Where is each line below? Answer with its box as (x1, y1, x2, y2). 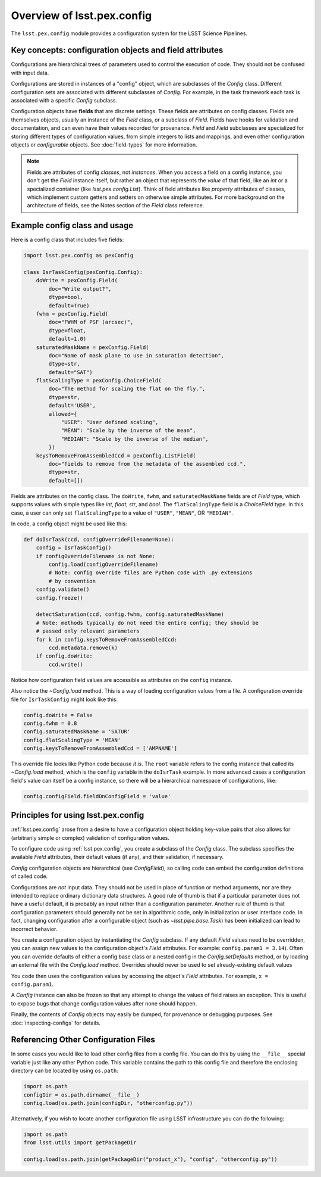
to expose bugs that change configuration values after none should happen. (11, 999, 197, 1007)
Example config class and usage (11, 220, 134, 231)
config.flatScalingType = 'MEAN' (23, 736, 121, 743)
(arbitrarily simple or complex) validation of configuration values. (11, 834, 169, 841)
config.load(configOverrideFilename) (48, 561, 159, 568)
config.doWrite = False (23, 712, 93, 718)
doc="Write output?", (48, 285, 112, 292)
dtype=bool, (48, 294, 83, 301)
